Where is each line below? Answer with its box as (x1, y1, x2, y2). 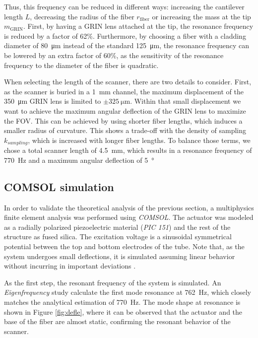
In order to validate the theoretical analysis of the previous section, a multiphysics (4, 202, 254, 212)
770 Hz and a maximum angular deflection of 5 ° (4, 154, 154, 165)
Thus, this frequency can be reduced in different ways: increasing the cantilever (4, 1, 245, 11)
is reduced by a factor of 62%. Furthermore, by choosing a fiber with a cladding (4, 30, 246, 41)
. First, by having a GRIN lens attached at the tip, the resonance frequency (23, 21, 254, 31)
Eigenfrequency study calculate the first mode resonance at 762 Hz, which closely (4, 287, 251, 297)
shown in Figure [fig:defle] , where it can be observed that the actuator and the (4, 306, 243, 317)
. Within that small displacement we (130, 96, 241, 106)
